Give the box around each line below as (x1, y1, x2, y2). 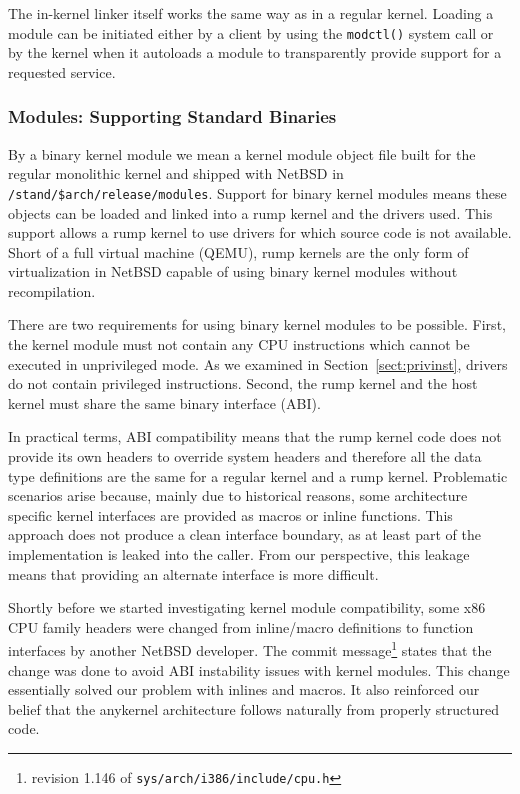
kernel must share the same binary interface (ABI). (8, 392, 321, 413)
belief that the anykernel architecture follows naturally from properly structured (8, 698, 499, 719)
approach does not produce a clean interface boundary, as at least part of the (8, 524, 481, 545)
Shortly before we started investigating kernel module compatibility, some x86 (8, 597, 486, 618)
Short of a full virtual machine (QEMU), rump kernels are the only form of (8, 241, 469, 262)
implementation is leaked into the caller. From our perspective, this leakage (8, 544, 470, 564)
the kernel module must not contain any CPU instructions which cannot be (8, 334, 470, 355)
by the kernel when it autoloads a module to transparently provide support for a (8, 42, 502, 63)
